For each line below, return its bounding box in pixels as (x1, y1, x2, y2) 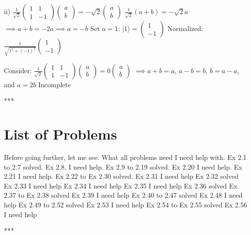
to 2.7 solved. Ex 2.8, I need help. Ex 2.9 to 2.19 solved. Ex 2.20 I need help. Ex (4, 161, 242, 172)
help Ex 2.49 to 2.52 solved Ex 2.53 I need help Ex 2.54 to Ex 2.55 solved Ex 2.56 (4, 199, 248, 209)
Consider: (4, 65, 32, 75)
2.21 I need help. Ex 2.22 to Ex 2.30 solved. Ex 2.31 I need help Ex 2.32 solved (4, 171, 238, 181)
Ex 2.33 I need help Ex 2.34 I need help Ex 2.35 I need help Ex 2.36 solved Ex (4, 180, 237, 190)
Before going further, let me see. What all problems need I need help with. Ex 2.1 (4, 152, 247, 162)
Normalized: (167, 23, 203, 33)
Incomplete (38, 79, 71, 89)
